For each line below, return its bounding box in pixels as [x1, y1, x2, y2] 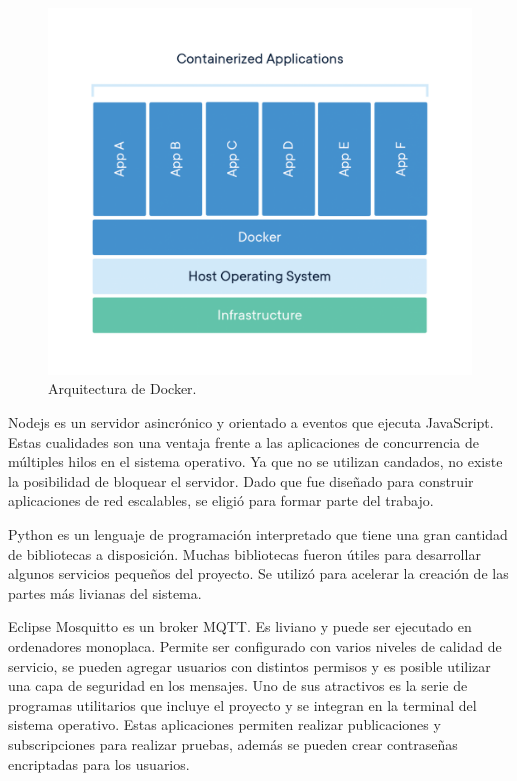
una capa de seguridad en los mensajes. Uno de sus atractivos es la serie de [8, 675, 468, 696]
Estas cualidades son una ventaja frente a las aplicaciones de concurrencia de [8, 431, 479, 452]
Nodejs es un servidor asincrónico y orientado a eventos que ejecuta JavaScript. [8, 412, 494, 433]
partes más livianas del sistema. [8, 582, 202, 603]
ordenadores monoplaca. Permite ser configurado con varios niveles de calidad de [8, 635, 502, 656]
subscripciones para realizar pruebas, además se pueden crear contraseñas [8, 733, 458, 754]
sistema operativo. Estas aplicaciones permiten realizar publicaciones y [8, 714, 441, 735]
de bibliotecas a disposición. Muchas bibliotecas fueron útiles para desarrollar [8, 543, 481, 564]
